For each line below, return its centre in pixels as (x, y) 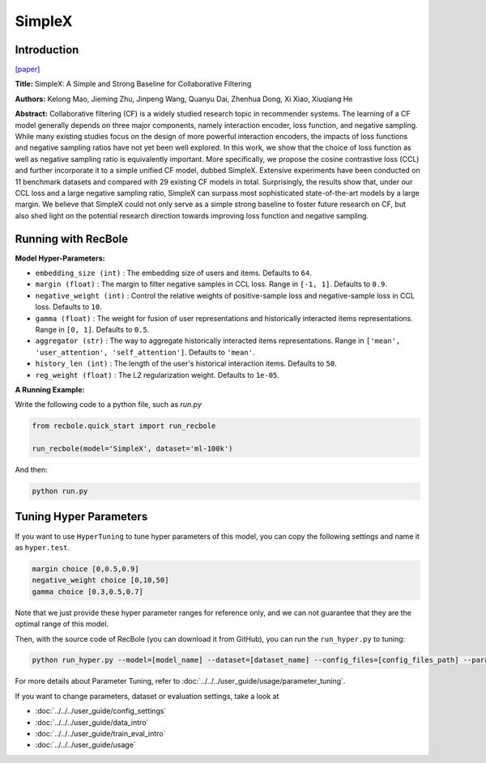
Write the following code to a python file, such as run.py (109, 405)
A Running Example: (50, 389)
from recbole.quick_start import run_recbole (124, 426)
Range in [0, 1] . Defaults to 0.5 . (92, 329)
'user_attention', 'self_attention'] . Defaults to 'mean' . (145, 352)
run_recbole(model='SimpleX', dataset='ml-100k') (132, 449)
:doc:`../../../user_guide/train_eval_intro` (100, 734)
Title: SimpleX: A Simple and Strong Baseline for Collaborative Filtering (133, 84)
